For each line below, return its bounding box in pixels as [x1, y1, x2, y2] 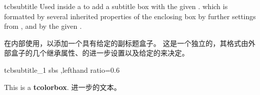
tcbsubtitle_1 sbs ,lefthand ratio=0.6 [4, 64, 120, 75]
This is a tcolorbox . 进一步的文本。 [4, 81, 121, 92]
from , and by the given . [4, 21, 82, 31]
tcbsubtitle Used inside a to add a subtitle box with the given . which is [4, 1, 228, 11]
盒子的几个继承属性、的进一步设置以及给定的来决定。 [11, 47, 189, 58]
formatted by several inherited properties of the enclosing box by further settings [4, 11, 256, 21]
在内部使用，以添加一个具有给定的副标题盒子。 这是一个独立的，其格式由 [4, 37, 248, 48]
